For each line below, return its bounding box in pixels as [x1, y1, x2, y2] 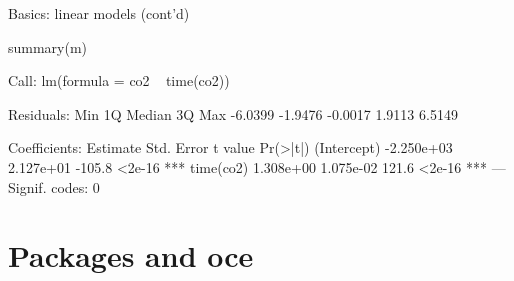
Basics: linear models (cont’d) [8, 3, 190, 23]
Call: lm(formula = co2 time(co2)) [8, 70, 230, 91]
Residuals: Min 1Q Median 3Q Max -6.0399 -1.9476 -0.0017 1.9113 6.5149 [8, 103, 458, 124]
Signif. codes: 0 [8, 176, 100, 197]
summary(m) [8, 36, 88, 57]
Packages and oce [8, 235, 254, 276]
